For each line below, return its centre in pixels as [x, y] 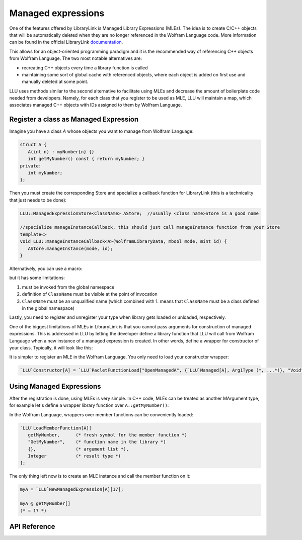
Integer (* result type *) [74, 456]
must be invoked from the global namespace [68, 287]
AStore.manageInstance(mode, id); [70, 248]
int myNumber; [45, 173]
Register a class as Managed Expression [74, 119]
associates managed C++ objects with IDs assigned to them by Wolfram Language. [96, 105]
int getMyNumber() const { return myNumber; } [86, 159]
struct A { [33, 145]
